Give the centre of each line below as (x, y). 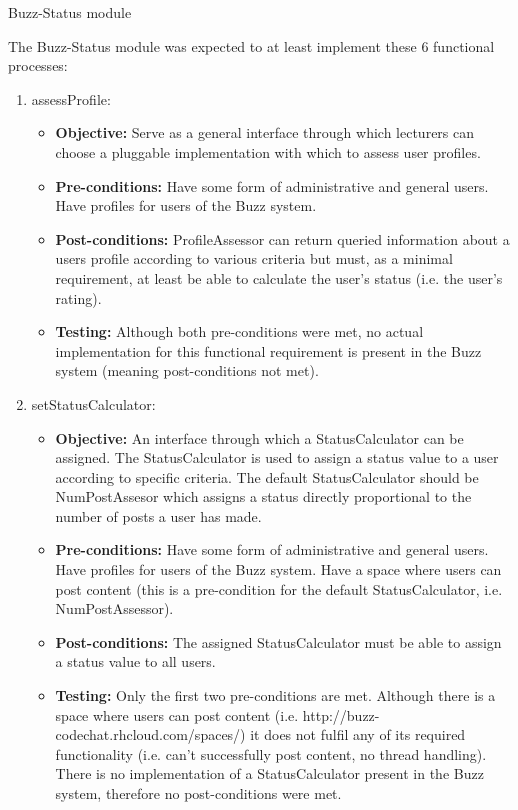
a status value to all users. (135, 661)
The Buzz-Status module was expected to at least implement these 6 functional (251, 45)
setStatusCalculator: (93, 403)
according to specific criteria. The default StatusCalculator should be (267, 476)
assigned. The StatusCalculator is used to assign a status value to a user (277, 457)
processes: (38, 65)
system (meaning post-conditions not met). (187, 370)
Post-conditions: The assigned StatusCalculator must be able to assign (278, 641)
